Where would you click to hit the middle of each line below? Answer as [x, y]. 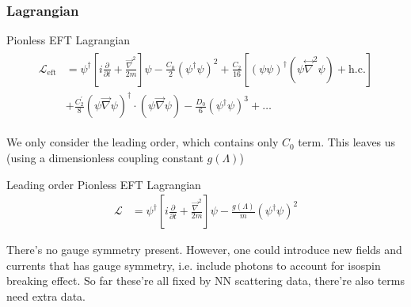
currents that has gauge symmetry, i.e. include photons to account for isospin [194, 265]
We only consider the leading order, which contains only [143, 142]
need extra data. [46, 296]
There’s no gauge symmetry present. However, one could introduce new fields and [204, 250]
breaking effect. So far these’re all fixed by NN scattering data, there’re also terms [205, 280]
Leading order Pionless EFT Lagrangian [104, 184]
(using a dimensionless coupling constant [105, 157]
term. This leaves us [347, 142]
